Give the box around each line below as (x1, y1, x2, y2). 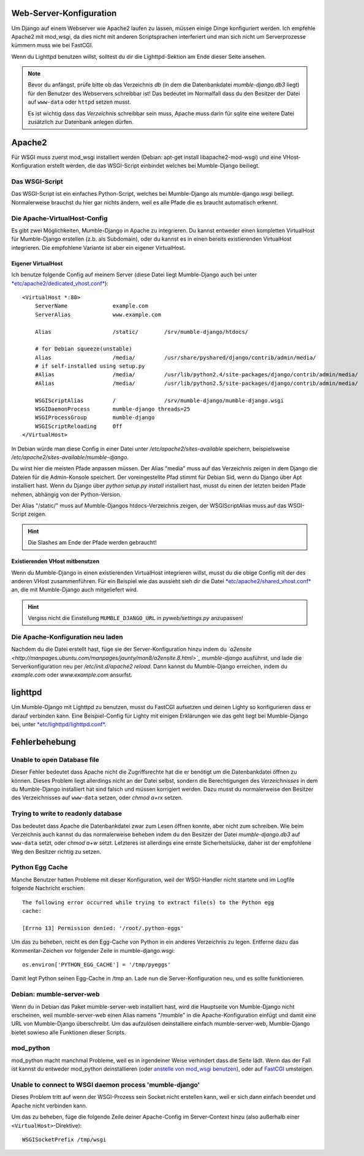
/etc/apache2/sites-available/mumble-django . (11, 453, 129, 460)
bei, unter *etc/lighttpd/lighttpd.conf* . (11, 721, 107, 728)
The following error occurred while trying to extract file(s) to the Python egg (22, 899, 275, 906)
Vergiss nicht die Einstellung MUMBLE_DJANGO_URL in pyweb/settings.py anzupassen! (28, 615, 243, 622)
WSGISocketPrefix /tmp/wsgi (22, 1136, 107, 1143)
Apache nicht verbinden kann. (11, 1102, 88, 1109)
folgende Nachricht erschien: (11, 885, 85, 892)
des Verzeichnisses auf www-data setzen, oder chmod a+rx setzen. (11, 794, 183, 801)
